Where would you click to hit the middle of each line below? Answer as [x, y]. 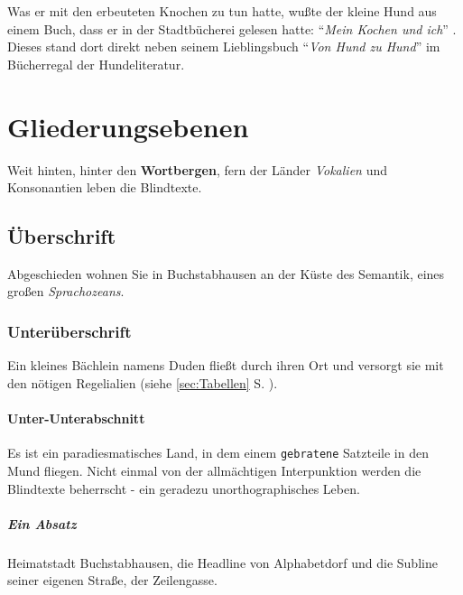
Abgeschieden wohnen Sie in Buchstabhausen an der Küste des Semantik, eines [226, 273]
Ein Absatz [42, 523]
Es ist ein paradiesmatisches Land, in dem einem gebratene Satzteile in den [218, 453]
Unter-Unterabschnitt [76, 418]
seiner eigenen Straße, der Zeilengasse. [112, 580]
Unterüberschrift [69, 331]
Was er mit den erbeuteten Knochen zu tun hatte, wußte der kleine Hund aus [222, 11]
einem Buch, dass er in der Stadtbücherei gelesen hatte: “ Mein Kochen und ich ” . [232, 28]
